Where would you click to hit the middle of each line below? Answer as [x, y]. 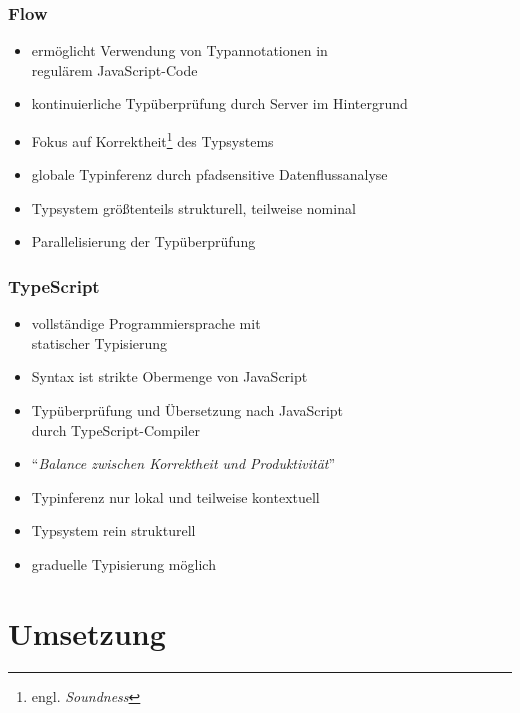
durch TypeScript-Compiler [115, 429]
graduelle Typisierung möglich [123, 564]
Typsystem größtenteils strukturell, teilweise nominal [193, 207]
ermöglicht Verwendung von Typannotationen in [179, 50]
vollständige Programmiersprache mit [146, 323]
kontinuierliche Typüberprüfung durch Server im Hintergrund [219, 103]
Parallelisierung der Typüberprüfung [143, 241]
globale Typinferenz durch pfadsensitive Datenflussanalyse [209, 174]
